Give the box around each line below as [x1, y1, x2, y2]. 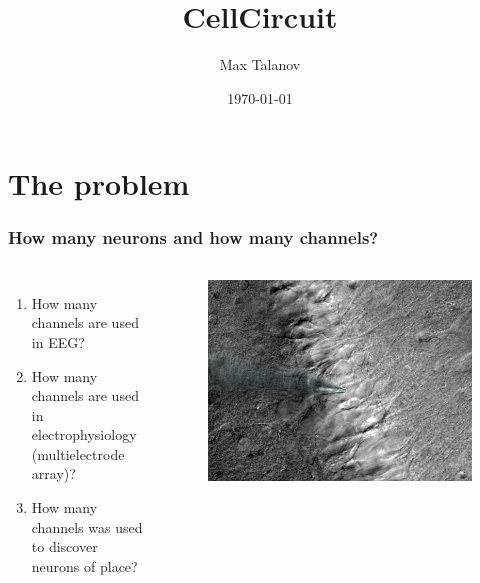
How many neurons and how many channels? [8, 225, 379, 250]
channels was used [31, 516, 143, 537]
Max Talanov [219, 54, 301, 75]
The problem [8, 163, 190, 204]
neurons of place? [31, 555, 138, 576]
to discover [31, 536, 98, 557]
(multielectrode [31, 443, 125, 464]
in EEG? [31, 331, 85, 352]
